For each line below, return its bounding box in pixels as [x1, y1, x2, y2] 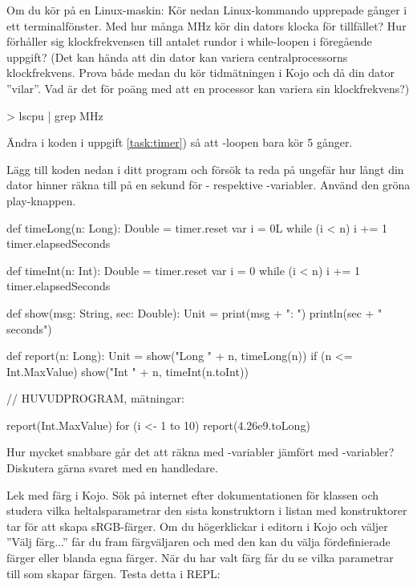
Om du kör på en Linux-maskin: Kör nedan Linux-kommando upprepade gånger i [6, 2, 407, 18]
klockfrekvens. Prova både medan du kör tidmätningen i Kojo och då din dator [6, 64, 395, 81]
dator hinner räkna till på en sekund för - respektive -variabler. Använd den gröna [6, 176, 411, 193]
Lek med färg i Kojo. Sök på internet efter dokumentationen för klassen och [6, 486, 379, 503]
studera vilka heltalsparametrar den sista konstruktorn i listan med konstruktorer [6, 502, 407, 519]
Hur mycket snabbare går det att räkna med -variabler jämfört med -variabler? [6, 443, 395, 460]
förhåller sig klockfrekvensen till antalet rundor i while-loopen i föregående [6, 33, 372, 50]
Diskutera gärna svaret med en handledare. [6, 459, 218, 476]
